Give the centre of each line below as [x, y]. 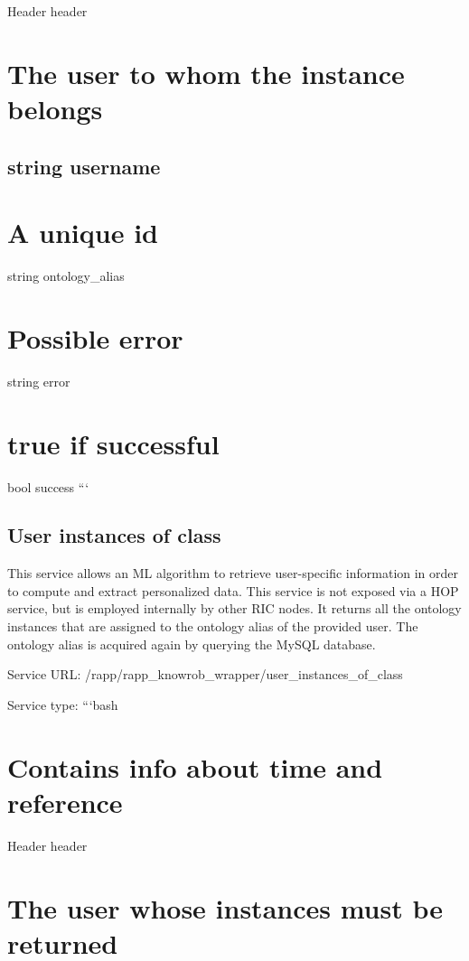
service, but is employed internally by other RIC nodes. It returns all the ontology [234, 608]
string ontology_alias [66, 276]
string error [39, 381]
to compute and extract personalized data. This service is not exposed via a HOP [233, 590]
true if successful [113, 443]
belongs [55, 108]
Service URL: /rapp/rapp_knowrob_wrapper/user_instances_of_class [205, 674]
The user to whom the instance [206, 73]
